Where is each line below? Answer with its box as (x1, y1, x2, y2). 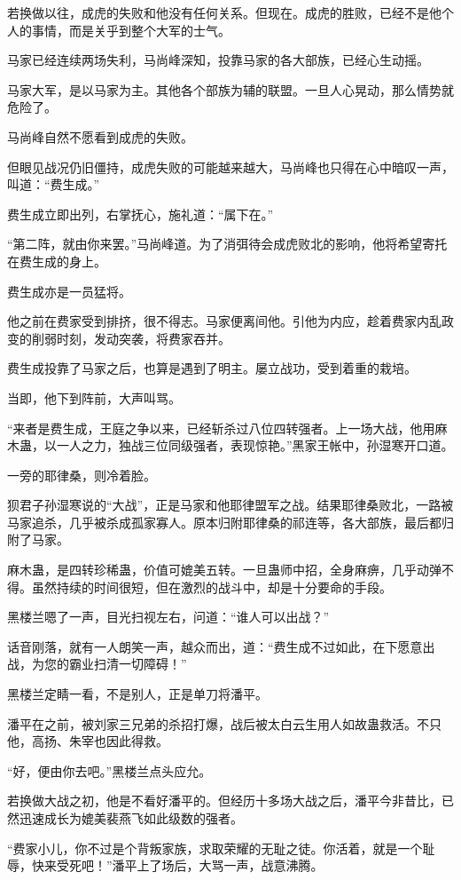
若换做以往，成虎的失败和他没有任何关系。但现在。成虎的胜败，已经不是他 (7, 4, 441, 21)
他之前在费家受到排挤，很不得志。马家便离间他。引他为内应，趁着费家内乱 (7, 312, 441, 330)
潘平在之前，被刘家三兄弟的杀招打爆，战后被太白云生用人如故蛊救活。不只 (7, 714, 441, 733)
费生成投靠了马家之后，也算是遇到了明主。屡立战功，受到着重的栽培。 (7, 359, 417, 377)
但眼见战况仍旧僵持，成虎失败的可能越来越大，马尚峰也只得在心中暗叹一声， (7, 157, 454, 176)
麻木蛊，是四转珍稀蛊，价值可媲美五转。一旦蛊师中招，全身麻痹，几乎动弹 (7, 560, 441, 579)
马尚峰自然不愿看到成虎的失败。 (7, 127, 193, 146)
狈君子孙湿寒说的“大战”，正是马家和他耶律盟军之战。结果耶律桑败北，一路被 (7, 495, 454, 514)
